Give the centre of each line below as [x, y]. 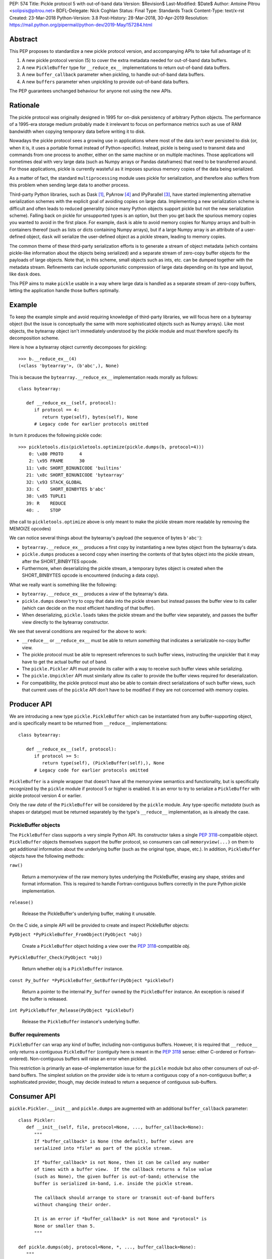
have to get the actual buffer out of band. [65, 662]
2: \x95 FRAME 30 [57, 461]
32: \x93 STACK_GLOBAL [54, 482]
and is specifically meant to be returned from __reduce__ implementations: [88, 723]
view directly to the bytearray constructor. [65, 622]
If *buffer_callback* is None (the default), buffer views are [114, 1141]
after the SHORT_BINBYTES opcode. [60, 561]
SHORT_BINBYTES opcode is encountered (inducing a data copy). [91, 575]
